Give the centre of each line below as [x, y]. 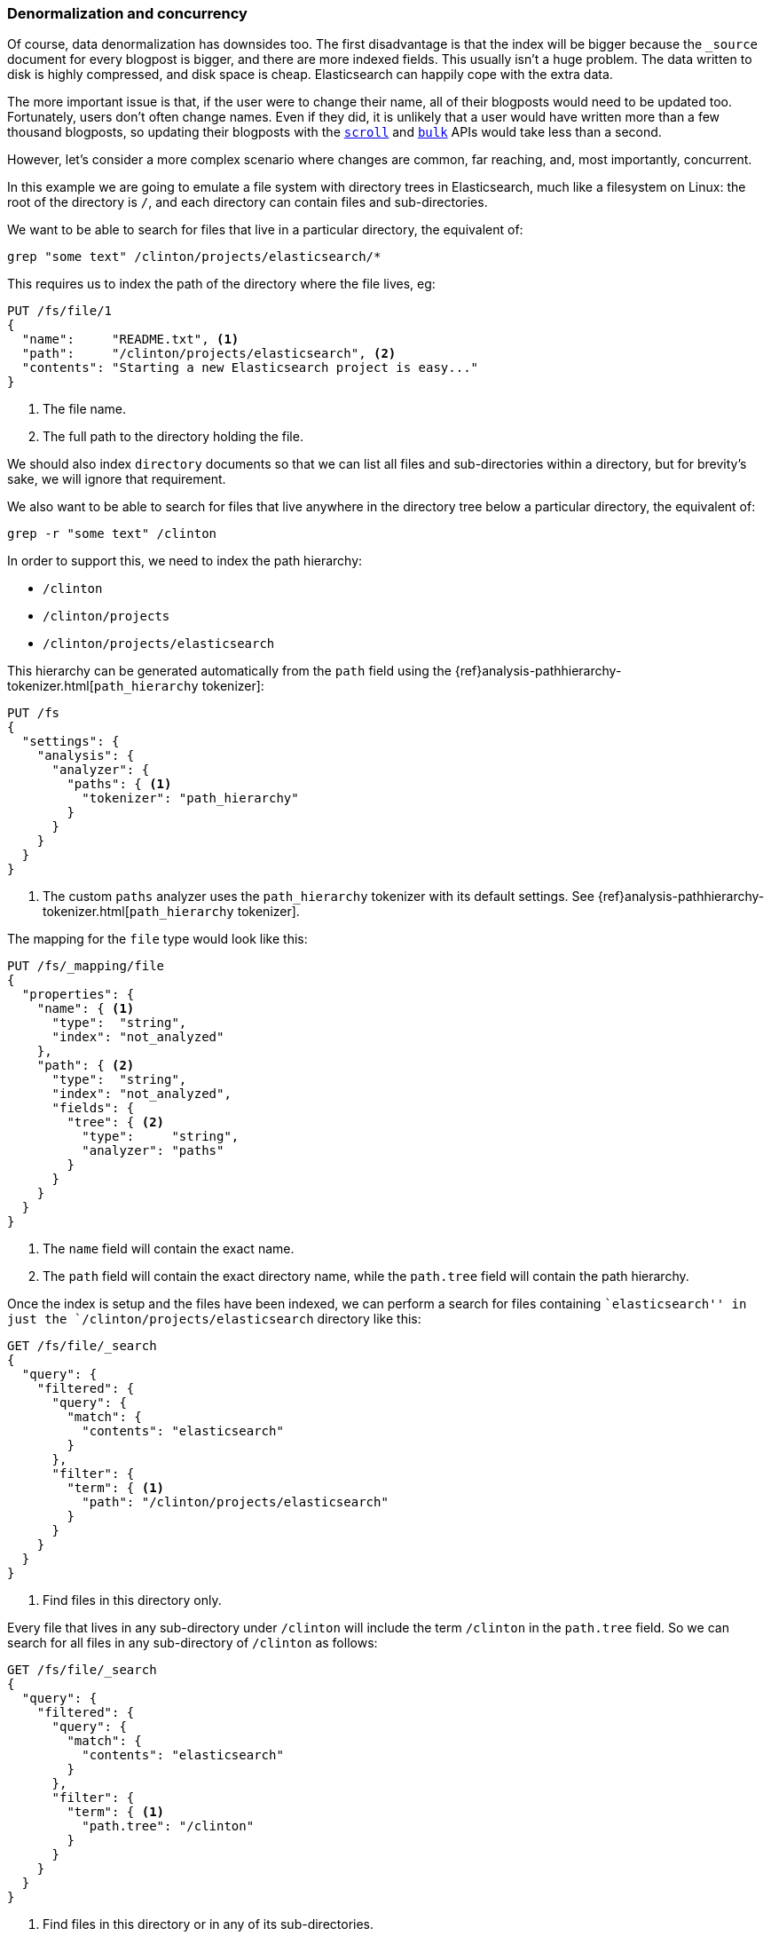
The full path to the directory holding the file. [173, 437]
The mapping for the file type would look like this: [157, 939]
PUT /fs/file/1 [60, 311]
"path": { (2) [86, 1066]
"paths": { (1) [119, 784]
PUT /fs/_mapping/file [86, 966]
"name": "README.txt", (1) [130, 340]
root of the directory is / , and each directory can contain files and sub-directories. [248, 202]
